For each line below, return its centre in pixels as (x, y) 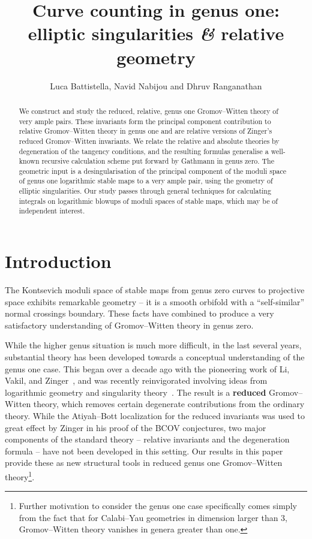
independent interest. (52, 211)
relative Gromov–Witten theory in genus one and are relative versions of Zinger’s (145, 131)
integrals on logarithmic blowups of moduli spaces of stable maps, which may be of (148, 201)
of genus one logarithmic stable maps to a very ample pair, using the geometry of (146, 181)
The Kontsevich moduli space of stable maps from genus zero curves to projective (155, 290)
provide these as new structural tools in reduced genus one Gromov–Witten (144, 463)
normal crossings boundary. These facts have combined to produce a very (139, 313)
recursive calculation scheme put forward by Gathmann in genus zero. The (158, 161)
